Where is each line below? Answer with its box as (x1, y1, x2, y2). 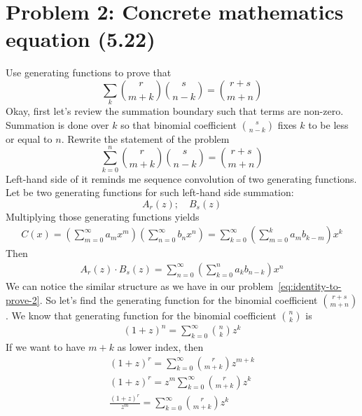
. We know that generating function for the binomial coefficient (6, 307, 277, 322)
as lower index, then (117, 339, 204, 354)
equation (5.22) (6, 25, 155, 53)
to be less (308, 117, 349, 132)
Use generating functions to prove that (6, 65, 172, 80)
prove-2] (6, 292, 40, 307)
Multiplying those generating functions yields (6, 209, 200, 223)
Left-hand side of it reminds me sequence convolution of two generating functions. (6, 171, 357, 186)
